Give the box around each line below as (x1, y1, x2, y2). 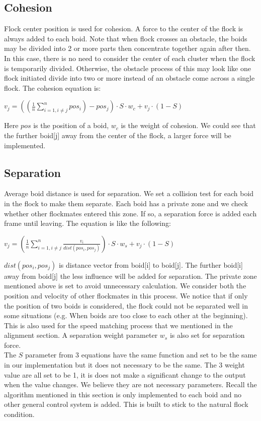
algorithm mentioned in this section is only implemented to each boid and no (4, 389, 241, 399)
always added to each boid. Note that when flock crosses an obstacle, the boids (4, 33, 247, 43)
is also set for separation (169, 330, 245, 340)
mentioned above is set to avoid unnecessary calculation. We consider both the (4, 280, 246, 291)
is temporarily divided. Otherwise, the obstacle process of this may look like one (4, 63, 251, 73)
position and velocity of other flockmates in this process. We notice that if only (4, 290, 248, 300)
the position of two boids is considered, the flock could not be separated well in (4, 300, 248, 311)
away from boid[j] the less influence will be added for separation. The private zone (4, 270, 257, 281)
